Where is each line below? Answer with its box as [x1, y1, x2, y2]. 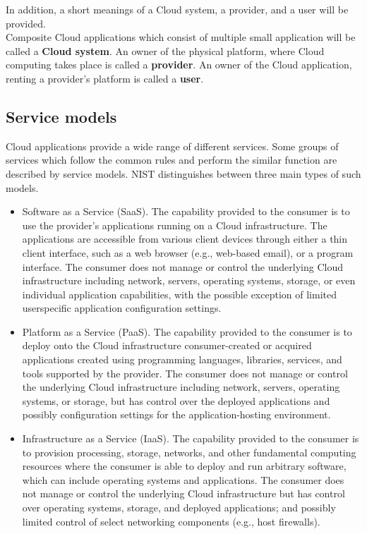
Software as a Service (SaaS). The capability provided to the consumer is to [22, 204, 350, 219]
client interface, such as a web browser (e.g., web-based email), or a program [22, 245, 354, 260]
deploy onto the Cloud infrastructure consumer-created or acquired [22, 338, 312, 353]
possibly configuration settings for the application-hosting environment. [22, 407, 331, 422]
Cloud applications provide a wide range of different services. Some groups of [6, 138, 339, 153]
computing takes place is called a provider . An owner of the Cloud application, [6, 57, 352, 72]
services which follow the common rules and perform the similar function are [6, 152, 337, 167]
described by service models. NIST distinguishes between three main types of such [6, 166, 361, 181]
